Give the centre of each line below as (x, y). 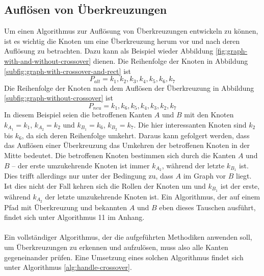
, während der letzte (193, 165)
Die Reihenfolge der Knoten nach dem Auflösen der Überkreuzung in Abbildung (129, 87)
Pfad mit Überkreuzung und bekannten (66, 207)
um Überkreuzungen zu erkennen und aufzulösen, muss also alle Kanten (116, 247)
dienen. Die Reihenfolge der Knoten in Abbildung (170, 60)
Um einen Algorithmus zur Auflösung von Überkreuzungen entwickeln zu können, (131, 31)
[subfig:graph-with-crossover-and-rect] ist (68, 71)
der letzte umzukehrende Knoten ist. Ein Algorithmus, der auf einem (153, 196)
